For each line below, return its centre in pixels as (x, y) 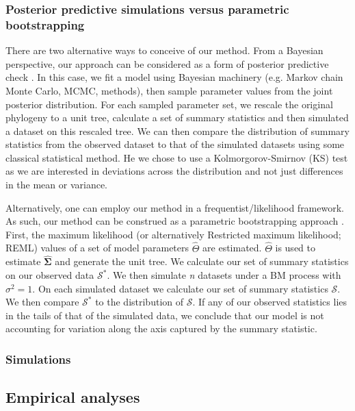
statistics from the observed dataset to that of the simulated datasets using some (175, 144)
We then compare (42, 302)
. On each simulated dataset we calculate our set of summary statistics (180, 288)
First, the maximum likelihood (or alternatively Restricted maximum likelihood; (173, 234)
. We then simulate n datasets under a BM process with (224, 275)
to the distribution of (140, 302)
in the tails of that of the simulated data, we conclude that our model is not (165, 315)
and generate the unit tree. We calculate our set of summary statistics (202, 261)
